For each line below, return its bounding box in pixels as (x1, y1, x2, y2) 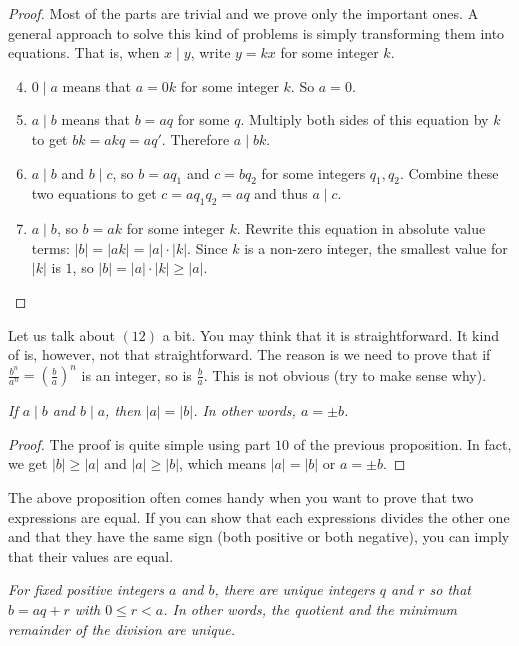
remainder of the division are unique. (8, 618, 236, 639)
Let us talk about (8, 324, 115, 345)
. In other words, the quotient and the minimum (163, 598, 458, 619)
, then (105, 400, 141, 421)
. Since (187, 237, 228, 258)
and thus (254, 183, 308, 204)
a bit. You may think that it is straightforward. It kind (162, 324, 499, 345)
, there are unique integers (214, 579, 375, 600)
